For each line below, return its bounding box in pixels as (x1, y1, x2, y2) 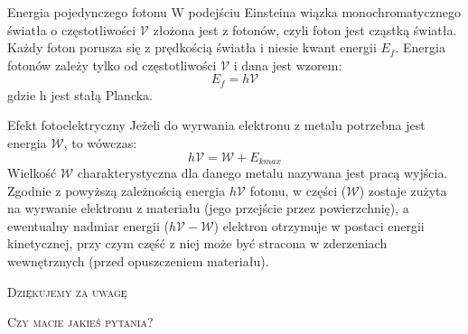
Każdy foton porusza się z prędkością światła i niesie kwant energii (7, 38, 377, 57)
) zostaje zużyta (359, 181, 447, 199)
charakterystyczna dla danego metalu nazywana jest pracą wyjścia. (77, 163, 448, 182)
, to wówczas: (63, 134, 137, 153)
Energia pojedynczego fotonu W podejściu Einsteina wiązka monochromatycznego (7, 3, 461, 21)
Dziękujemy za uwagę (7, 282, 127, 301)
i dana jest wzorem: (233, 55, 342, 74)
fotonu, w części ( (249, 181, 347, 199)
